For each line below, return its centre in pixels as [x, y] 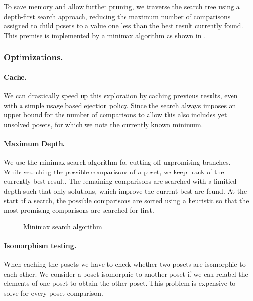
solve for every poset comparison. [53, 292]
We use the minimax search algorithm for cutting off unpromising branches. [117, 162]
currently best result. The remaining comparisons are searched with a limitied [120, 181]
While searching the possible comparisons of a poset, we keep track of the [114, 171]
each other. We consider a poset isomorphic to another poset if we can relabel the [126, 273]
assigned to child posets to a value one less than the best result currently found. [124, 26]
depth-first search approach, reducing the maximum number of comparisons [117, 16]
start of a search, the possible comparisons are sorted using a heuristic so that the [126, 200]
